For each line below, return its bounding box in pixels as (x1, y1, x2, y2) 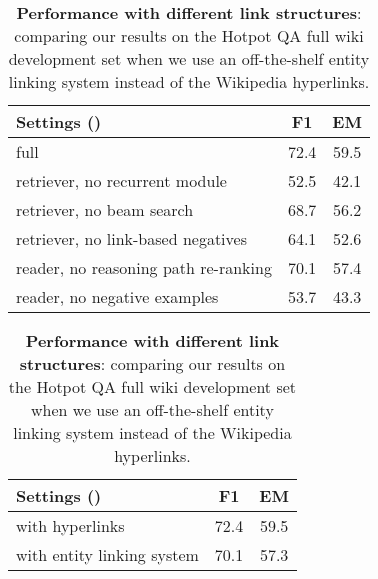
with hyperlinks (16, 514, 125, 537)
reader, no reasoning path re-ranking (16, 256, 272, 279)
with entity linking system (16, 543, 199, 566)
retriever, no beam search (16, 198, 194, 221)
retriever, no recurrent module (16, 169, 227, 192)
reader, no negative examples (16, 285, 219, 308)
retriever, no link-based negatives (16, 227, 247, 250)
